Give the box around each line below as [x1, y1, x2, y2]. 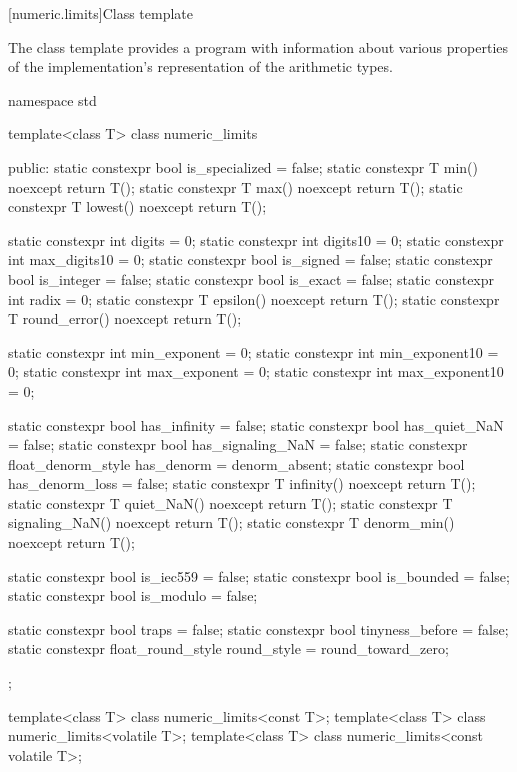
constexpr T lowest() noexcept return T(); [8, 196, 267, 217]
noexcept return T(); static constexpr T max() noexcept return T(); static [8, 176, 463, 197]
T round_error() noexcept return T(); [8, 308, 242, 329]
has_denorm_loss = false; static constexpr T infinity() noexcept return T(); [8, 473, 476, 494]
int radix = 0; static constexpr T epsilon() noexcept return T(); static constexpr [8, 288, 500, 309]
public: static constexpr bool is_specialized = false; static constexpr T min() [8, 156, 478, 177]
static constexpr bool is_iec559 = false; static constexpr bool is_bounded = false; [8, 565, 510, 586]
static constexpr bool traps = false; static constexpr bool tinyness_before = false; [8, 618, 509, 639]
